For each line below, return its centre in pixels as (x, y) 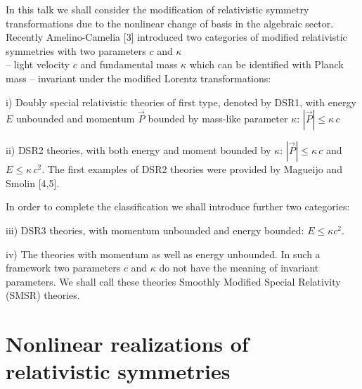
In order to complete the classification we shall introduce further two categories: (178, 206)
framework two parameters (63, 268)
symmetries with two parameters (76, 50)
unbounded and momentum (76, 119)
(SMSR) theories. (43, 295)
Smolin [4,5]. (33, 183)
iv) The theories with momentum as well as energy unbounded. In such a (163, 254)
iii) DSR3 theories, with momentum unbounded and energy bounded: (155, 230)
